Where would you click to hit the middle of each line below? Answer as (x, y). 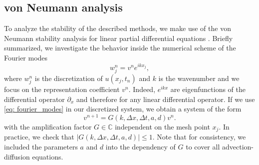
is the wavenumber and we (199, 78)
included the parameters (41, 146)
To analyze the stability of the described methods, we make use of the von (118, 28)
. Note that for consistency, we (199, 137)
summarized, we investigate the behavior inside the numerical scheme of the (120, 48)
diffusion (17, 156)
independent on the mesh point (162, 126)
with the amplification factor (48, 126)
